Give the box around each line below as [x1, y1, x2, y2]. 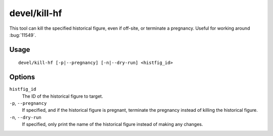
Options [9, 73, 35, 82]
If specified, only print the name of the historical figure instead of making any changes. [22, 121, 203, 127]
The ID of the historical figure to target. [22, 93, 103, 99]
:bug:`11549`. [9, 32, 36, 38]
